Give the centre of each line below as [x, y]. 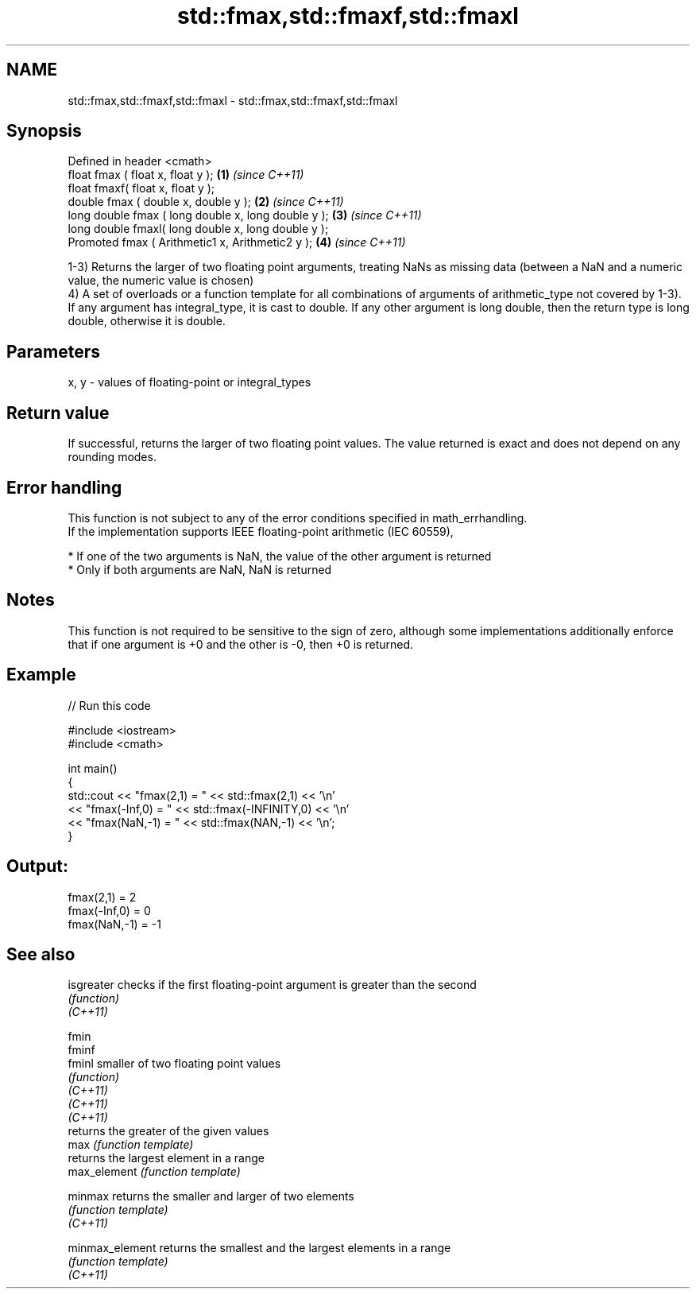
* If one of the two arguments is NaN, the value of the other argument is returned [280, 556]
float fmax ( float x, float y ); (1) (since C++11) [186, 175]
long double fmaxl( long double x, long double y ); [198, 229]
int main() [93, 768]
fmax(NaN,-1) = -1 [114, 924]
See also [41, 954]
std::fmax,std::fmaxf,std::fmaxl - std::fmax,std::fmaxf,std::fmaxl [233, 100]
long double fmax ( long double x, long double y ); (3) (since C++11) [245, 215]
